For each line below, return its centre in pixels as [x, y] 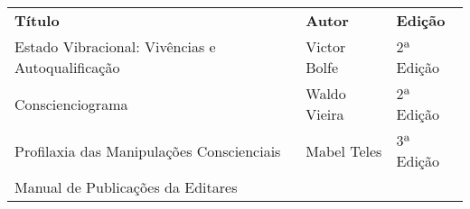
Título [37, 20]
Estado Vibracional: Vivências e [115, 46]
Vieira [325, 114]
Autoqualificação [67, 67]
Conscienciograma [71, 104]
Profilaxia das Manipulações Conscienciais [148, 150]
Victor [326, 46]
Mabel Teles [344, 150]
